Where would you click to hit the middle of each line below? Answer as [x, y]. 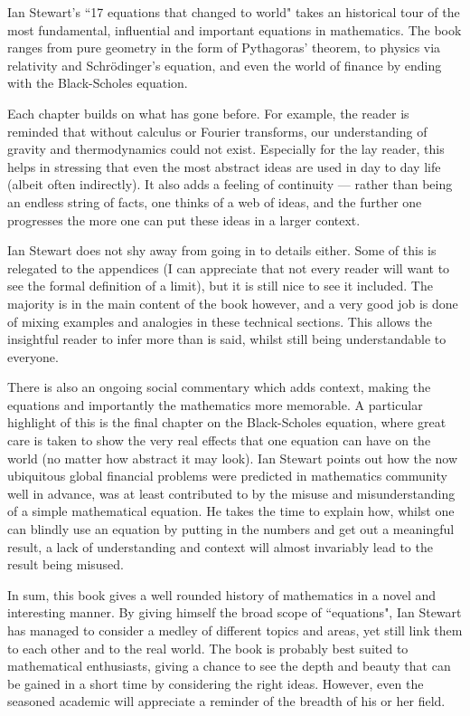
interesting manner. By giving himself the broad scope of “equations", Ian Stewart [235, 612]
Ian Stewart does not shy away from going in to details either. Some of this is [222, 250]
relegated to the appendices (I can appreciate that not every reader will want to [229, 267]
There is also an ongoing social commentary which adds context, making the [219, 387]
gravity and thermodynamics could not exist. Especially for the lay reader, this [226, 149]
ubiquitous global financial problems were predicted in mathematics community [227, 476]
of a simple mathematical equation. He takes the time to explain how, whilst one [231, 511]
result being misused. [66, 564]
